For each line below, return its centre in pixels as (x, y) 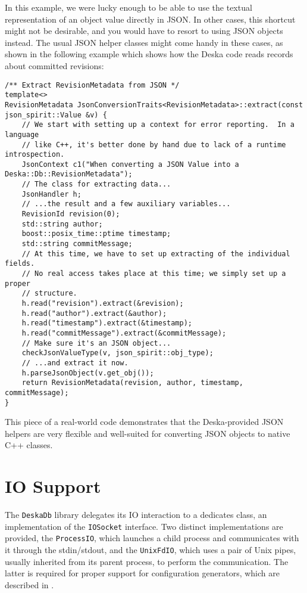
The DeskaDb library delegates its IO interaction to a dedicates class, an (136, 515)
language (22, 134)
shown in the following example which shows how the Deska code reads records (149, 54)
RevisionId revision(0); (71, 214)
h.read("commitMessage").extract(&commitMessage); (124, 333)
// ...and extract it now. (75, 363)
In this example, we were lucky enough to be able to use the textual (129, 7)
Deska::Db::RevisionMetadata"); (69, 174)
